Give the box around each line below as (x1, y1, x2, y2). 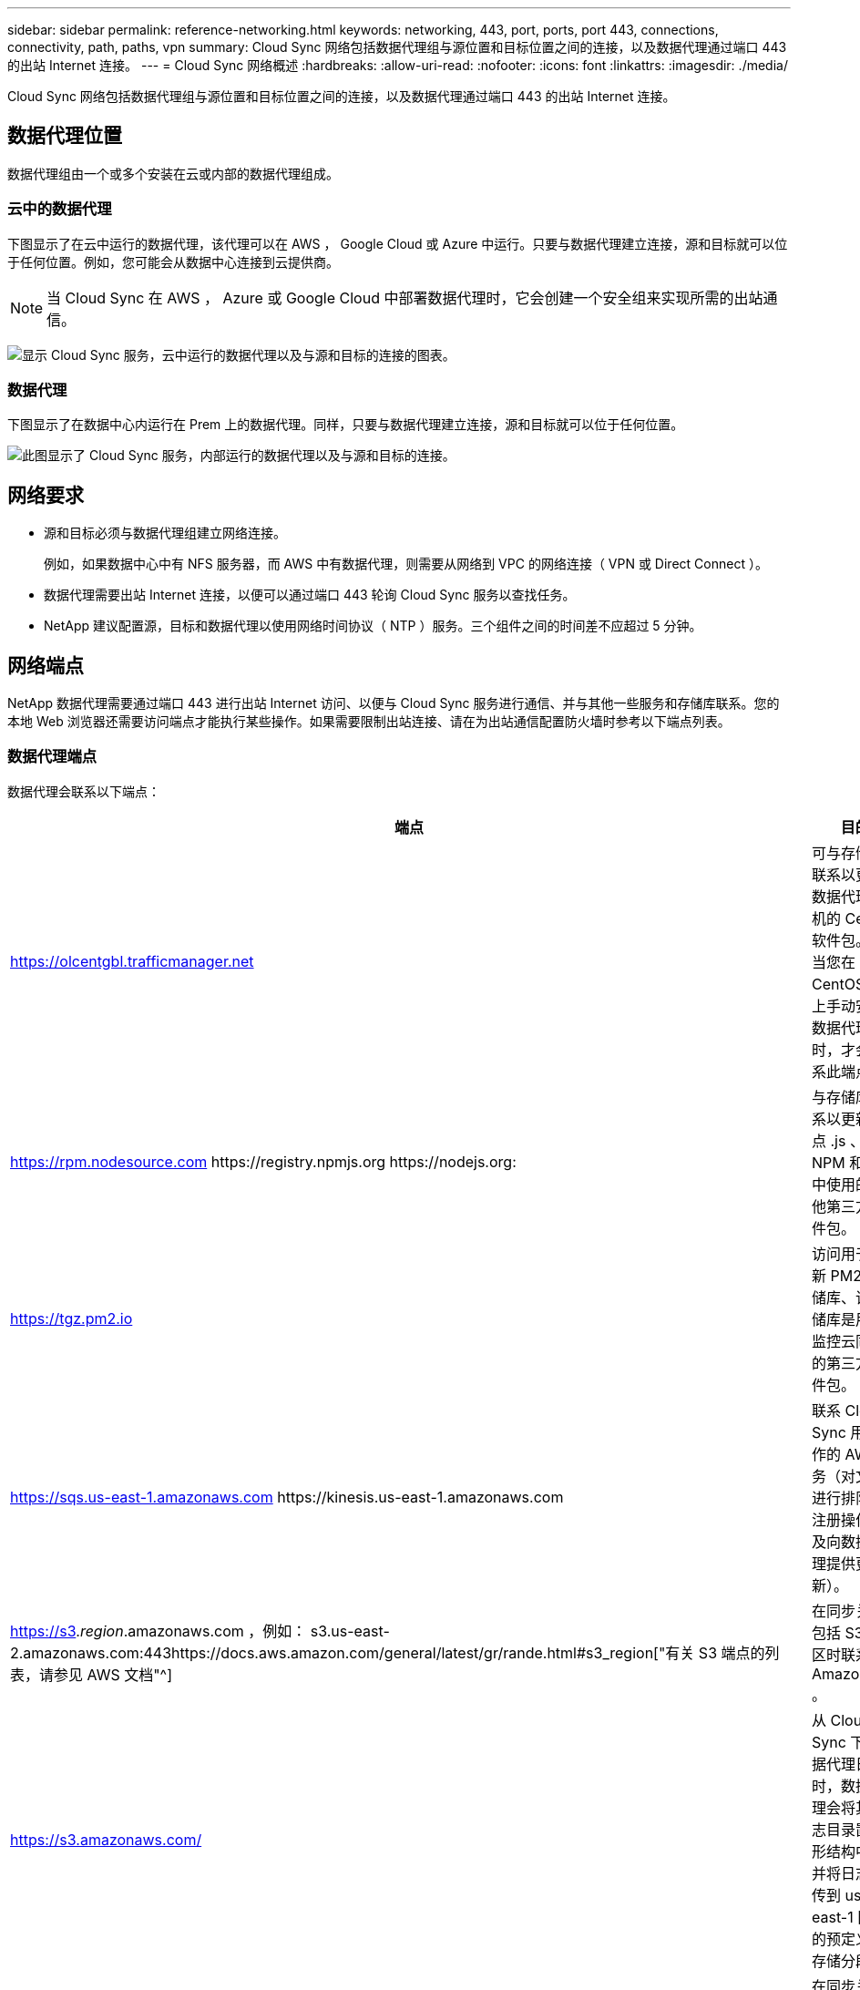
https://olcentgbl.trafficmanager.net (10, 951, 254, 970)
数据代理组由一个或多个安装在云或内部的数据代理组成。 (7, 165, 339, 181)
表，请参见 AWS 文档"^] (10, 1665, 172, 1684)
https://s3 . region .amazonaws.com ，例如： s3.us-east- (10, 1621, 390, 1640)
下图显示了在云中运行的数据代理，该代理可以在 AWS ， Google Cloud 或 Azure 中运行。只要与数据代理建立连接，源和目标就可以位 (7, 235, 788, 251)
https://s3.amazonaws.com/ (10, 1830, 202, 1849)
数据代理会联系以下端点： (7, 783, 160, 799)
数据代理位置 (7, 124, 122, 148)
